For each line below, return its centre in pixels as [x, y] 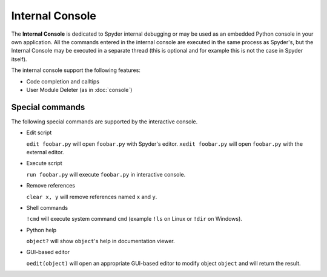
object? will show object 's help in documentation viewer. [101, 241]
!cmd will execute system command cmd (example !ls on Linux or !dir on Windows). [134, 219]
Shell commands [47, 207]
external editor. [45, 152]
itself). [19, 59]
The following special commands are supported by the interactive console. [104, 122]
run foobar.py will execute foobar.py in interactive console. [106, 174]
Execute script [45, 163]
